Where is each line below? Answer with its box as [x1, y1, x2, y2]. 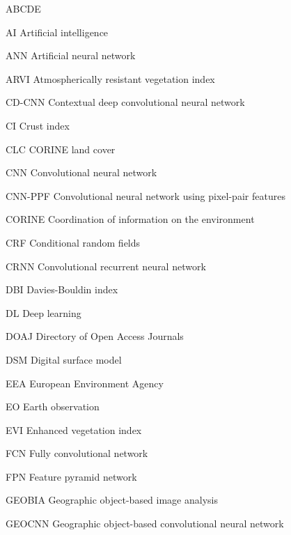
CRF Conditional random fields [6, 235, 141, 249]
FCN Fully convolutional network [6, 446, 148, 460]
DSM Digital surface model [6, 352, 122, 366]
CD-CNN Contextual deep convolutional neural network [6, 95, 245, 109]
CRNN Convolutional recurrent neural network [6, 258, 206, 273]
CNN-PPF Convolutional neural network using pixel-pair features [6, 188, 285, 203]
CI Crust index [6, 118, 70, 132]
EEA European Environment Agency [6, 375, 164, 390]
